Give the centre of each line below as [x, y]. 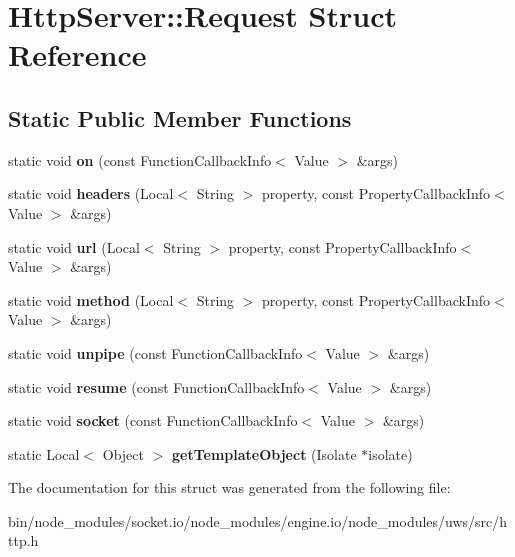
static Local [44, 453]
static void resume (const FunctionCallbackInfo [156, 386]
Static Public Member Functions [180, 117]
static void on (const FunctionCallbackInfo [140, 159]
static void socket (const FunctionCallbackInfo [153, 420]
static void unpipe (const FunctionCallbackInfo [155, 352]
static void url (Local [74, 246]
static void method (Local [91, 299]
